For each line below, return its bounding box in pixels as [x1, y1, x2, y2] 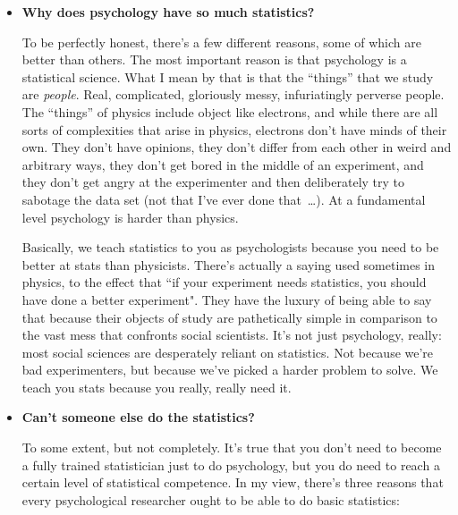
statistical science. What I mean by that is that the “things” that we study [21, 67, 434, 86]
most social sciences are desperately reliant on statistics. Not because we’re [21, 342, 434, 361]
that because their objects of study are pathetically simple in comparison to [21, 308, 437, 326]
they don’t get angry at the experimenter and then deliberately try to [21, 173, 405, 191]
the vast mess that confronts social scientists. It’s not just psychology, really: [21, 325, 442, 344]
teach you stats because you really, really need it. [21, 377, 292, 396]
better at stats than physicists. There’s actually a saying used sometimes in [21, 255, 436, 274]
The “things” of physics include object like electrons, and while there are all [21, 102, 438, 121]
